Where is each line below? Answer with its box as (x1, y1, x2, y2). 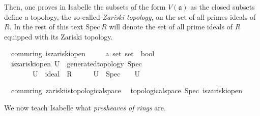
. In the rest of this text (9, 21, 83, 32)
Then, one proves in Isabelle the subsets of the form (4, 2, 166, 12)
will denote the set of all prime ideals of (109, 21, 233, 32)
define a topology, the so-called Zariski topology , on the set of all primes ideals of (4, 11, 256, 22)
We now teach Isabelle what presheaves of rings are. (4, 102, 166, 112)
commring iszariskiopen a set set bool (11, 48, 155, 59)
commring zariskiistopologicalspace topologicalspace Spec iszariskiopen (11, 85, 243, 96)
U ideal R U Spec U (32, 68, 140, 79)
